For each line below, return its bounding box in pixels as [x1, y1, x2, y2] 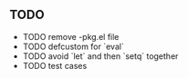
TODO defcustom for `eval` [22, 41, 125, 52]
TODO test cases [22, 60, 88, 71]
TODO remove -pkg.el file [22, 31, 120, 42]
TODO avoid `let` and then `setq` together [22, 50, 179, 62]
